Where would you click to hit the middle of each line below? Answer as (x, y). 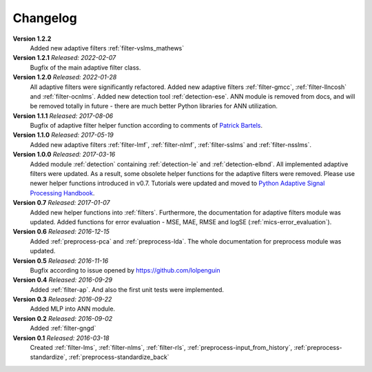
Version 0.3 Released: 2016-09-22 (62, 300)
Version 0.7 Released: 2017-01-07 (61, 203)
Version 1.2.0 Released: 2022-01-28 (65, 77)
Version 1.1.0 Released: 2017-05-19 (63, 135)
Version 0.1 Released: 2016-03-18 (61, 337)
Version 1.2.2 (32, 39)
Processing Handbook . (62, 193)
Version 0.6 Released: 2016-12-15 (61, 232)
